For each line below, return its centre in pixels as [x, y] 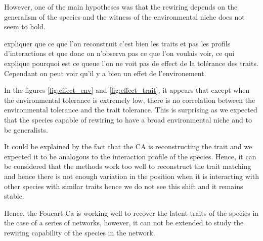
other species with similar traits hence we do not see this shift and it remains [124, 186]
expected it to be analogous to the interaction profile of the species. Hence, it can [130, 156]
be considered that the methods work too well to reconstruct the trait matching [128, 166]
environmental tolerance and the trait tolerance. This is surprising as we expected [131, 110]
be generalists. [26, 129]
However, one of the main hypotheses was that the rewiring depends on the [121, 7]
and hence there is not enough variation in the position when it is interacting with [131, 176]
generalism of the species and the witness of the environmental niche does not [124, 16]
